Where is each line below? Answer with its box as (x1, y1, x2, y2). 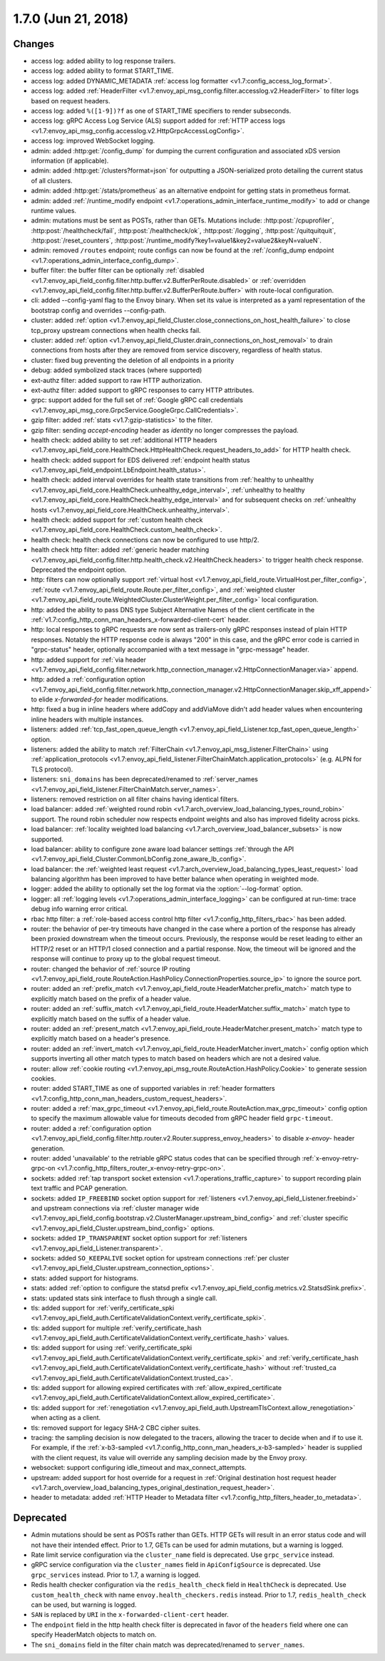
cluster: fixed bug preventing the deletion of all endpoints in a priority (31, 356, 235, 364)
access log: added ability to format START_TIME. (31, 66, 174, 75)
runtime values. (31, 206, 77, 215)
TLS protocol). (31, 765, 73, 773)
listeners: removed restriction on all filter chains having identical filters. (31, 795, 239, 803)
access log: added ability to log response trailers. (31, 57, 176, 66)
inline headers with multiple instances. (31, 715, 144, 724)
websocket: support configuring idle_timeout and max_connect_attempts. (31, 1464, 247, 1472)
